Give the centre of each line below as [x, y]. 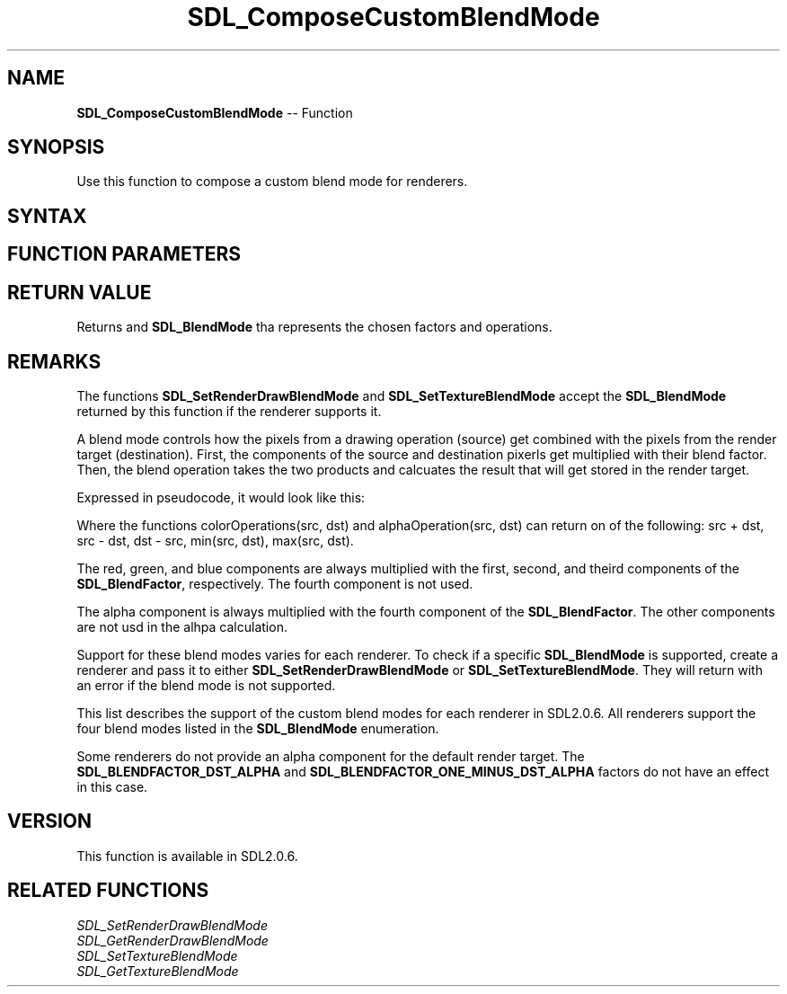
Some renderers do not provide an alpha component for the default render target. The [331, 756]
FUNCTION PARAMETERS [124, 254]
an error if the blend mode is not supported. [206, 685]
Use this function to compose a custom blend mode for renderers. [272, 182]
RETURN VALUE [80, 292]
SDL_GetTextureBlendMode [158, 971]
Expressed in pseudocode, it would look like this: [221, 497]
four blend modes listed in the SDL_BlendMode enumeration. [258, 728]
